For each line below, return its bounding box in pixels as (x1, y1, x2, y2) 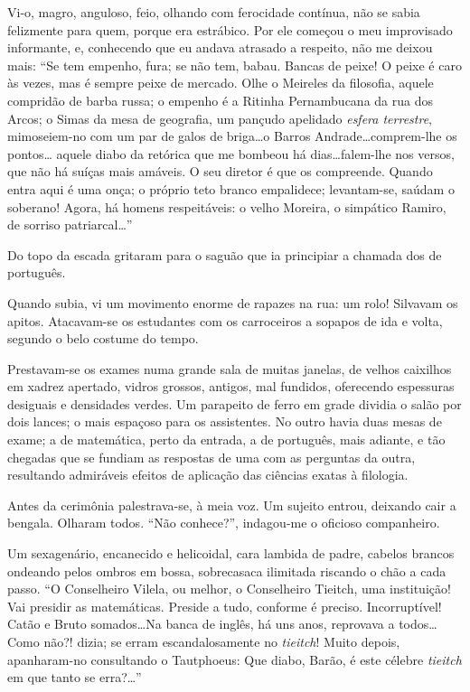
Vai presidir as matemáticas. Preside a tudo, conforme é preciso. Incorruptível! (7, 596, 442, 615)
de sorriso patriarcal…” (7, 215, 133, 234)
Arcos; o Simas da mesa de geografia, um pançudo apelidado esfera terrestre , (7, 108, 432, 127)
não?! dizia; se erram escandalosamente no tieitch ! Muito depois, (43, 632, 400, 650)
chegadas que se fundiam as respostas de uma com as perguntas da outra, (7, 447, 416, 466)
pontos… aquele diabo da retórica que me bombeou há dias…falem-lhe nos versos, (7, 144, 455, 163)
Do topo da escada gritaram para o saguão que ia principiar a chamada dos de (7, 245, 442, 264)
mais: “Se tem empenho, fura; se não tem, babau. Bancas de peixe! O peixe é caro (7, 55, 462, 74)
